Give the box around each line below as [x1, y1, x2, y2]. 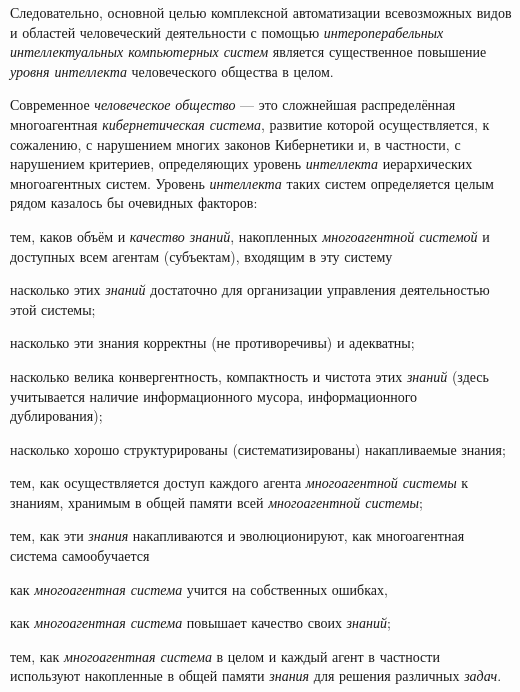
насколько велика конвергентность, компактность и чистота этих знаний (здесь [10, 365, 489, 386]
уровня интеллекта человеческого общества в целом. [10, 60, 334, 81]
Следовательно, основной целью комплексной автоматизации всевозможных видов [10, 2, 512, 22]
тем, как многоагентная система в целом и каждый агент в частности [10, 645, 440, 666]
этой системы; [10, 298, 96, 319]
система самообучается [10, 545, 150, 566]
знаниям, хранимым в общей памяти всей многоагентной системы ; [10, 491, 423, 512]
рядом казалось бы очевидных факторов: [10, 192, 258, 213]
